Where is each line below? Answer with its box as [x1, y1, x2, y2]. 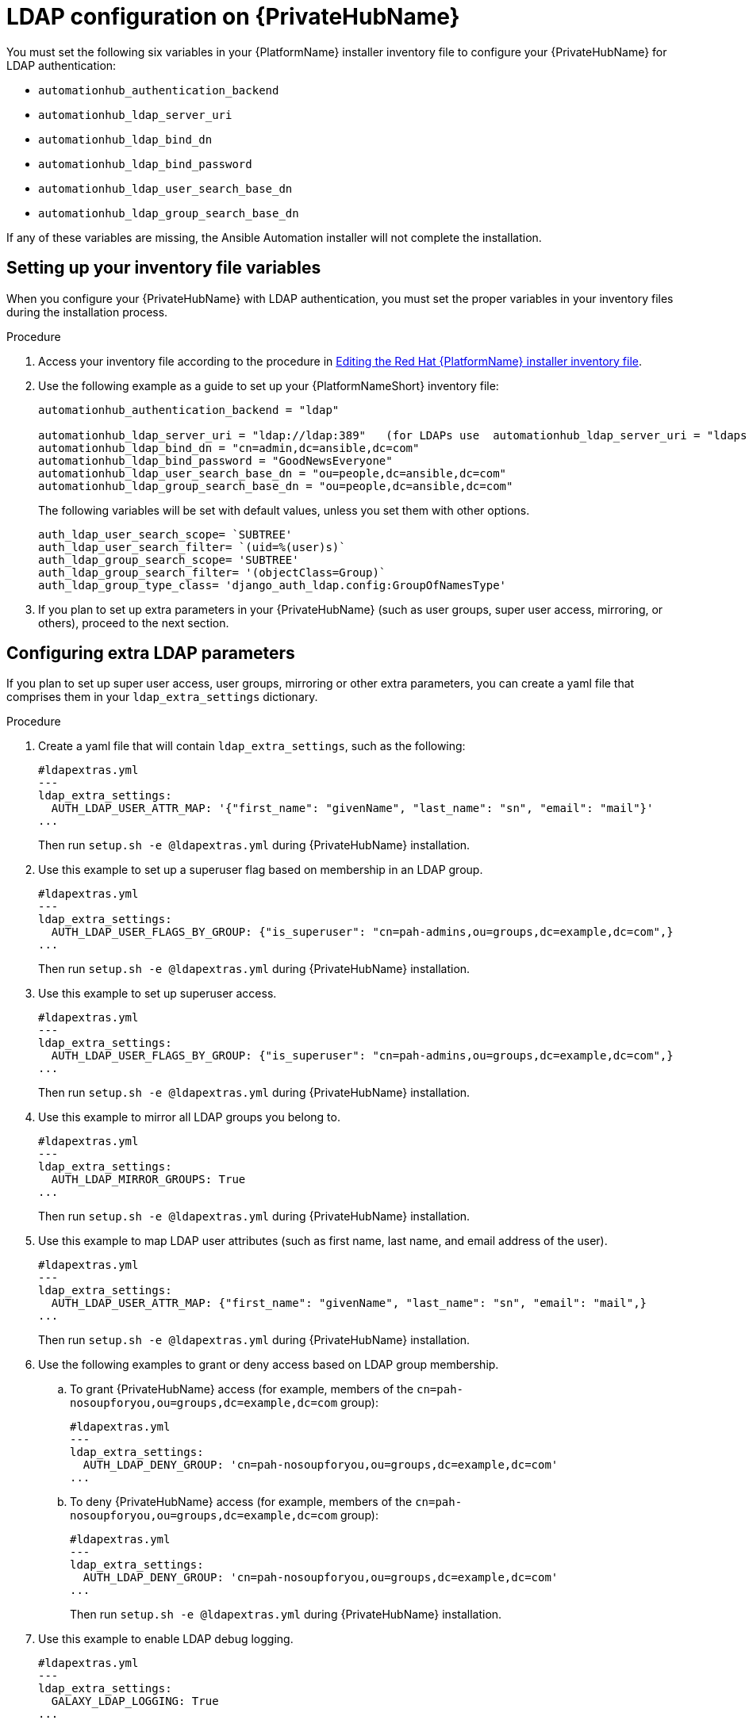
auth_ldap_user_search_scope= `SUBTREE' [38, 527, 293, 541]
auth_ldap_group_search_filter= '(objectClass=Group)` [38, 565, 386, 579]
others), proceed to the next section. [38, 615, 229, 630]
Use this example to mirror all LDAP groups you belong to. [38, 1110, 340, 1124]
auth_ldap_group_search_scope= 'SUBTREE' [38, 553, 299, 566]
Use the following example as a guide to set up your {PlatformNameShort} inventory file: [38, 378, 499, 393]
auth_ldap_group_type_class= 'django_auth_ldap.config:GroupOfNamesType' [38, 578, 507, 592]
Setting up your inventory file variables [6, 258, 321, 278]
